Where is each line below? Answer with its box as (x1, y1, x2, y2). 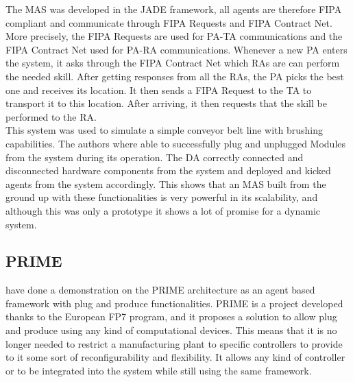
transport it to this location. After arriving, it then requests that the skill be (5, 96, 327, 110)
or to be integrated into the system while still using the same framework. (5, 363, 312, 377)
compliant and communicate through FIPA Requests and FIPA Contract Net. (5, 15, 332, 29)
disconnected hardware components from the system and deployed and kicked (5, 163, 331, 178)
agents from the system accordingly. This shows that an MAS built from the (5, 176, 326, 191)
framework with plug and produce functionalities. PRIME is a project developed (5, 296, 343, 310)
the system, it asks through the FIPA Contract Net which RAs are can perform (5, 56, 340, 70)
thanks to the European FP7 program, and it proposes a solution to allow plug (5, 309, 337, 324)
